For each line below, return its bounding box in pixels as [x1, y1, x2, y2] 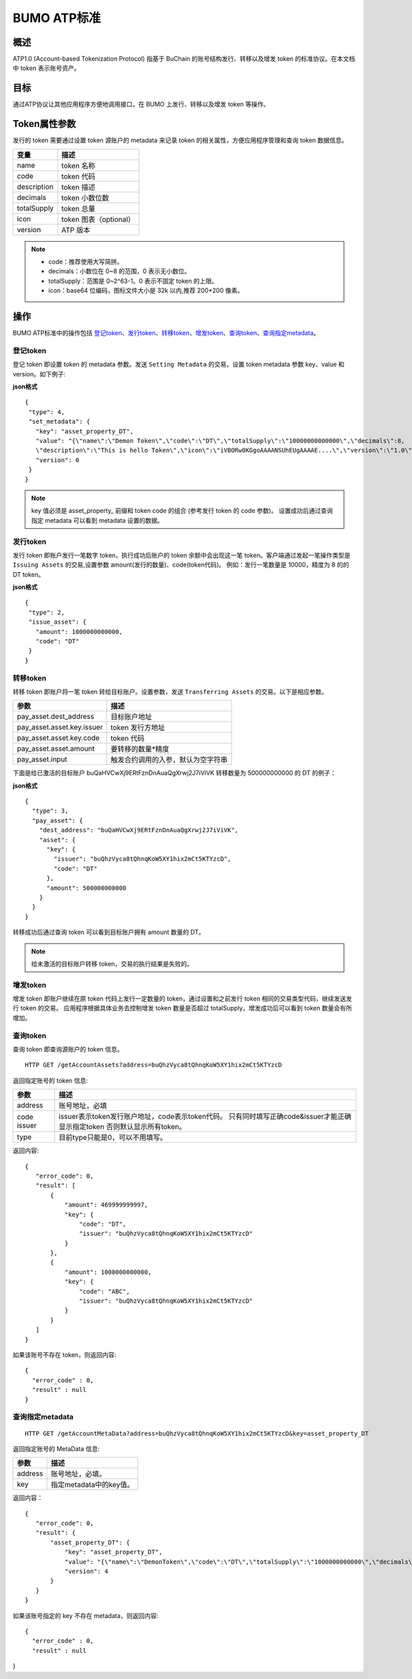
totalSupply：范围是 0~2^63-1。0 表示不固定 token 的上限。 [48, 277, 218, 285]
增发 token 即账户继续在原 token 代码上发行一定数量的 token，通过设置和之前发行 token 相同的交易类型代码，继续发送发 [12, 994, 353, 1003]
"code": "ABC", [79, 1288, 130, 1295]
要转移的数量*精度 [110, 744, 170, 754]
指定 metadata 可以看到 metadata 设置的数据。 [31, 516, 164, 525]
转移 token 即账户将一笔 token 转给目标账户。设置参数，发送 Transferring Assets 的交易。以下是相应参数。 [12, 687, 328, 696]
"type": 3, [32, 807, 69, 815]
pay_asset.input [16, 755, 68, 764]
